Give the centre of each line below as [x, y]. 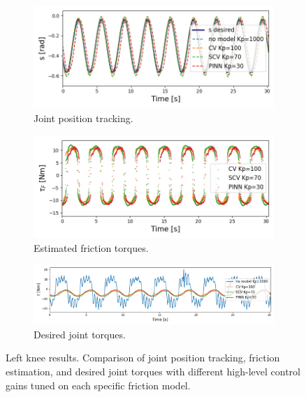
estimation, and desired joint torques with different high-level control [153, 371]
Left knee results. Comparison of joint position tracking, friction [143, 358]
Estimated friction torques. [91, 247]
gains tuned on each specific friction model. [98, 385]
